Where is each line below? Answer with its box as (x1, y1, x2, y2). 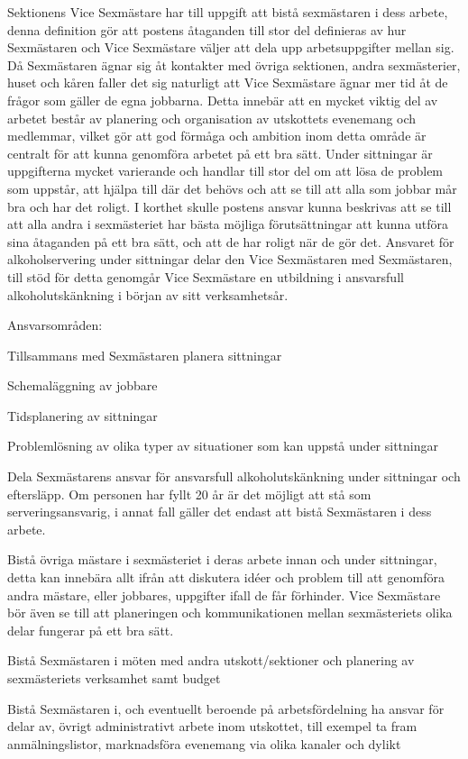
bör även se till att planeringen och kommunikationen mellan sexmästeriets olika (7, 603, 453, 622)
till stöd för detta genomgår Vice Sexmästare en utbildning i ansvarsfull (7, 267, 404, 286)
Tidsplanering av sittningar (7, 406, 158, 425)
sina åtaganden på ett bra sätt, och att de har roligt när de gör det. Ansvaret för (7, 232, 454, 251)
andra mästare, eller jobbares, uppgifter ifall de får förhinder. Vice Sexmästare (7, 585, 441, 604)
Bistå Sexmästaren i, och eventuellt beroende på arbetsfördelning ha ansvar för (7, 699, 445, 718)
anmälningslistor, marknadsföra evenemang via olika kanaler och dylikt (7, 734, 401, 753)
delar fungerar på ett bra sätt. (7, 620, 174, 639)
